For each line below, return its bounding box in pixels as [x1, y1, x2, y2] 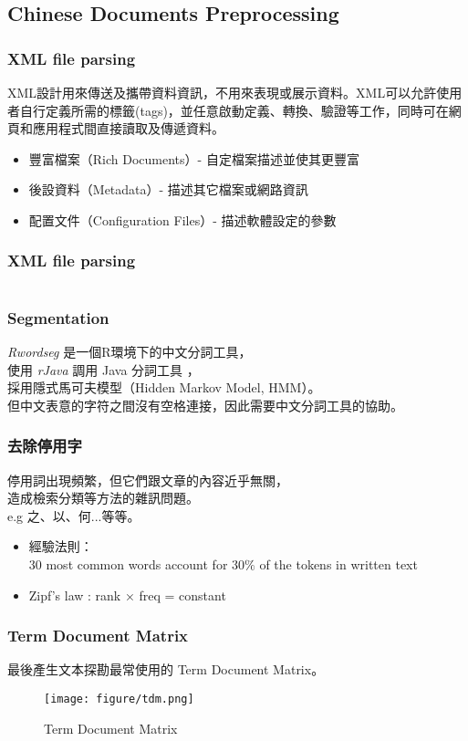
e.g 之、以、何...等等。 [7, 506, 140, 525]
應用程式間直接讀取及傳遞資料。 [32, 119, 224, 138]
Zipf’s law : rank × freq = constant [28, 585, 226, 604]
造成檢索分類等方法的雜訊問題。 [7, 488, 199, 507]
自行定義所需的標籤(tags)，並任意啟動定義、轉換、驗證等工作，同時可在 [19, 100, 449, 120]
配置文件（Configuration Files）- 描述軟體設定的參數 [28, 210, 337, 229]
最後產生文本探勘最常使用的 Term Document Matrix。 [7, 660, 325, 679]
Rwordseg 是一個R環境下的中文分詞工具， [7, 342, 252, 360]
